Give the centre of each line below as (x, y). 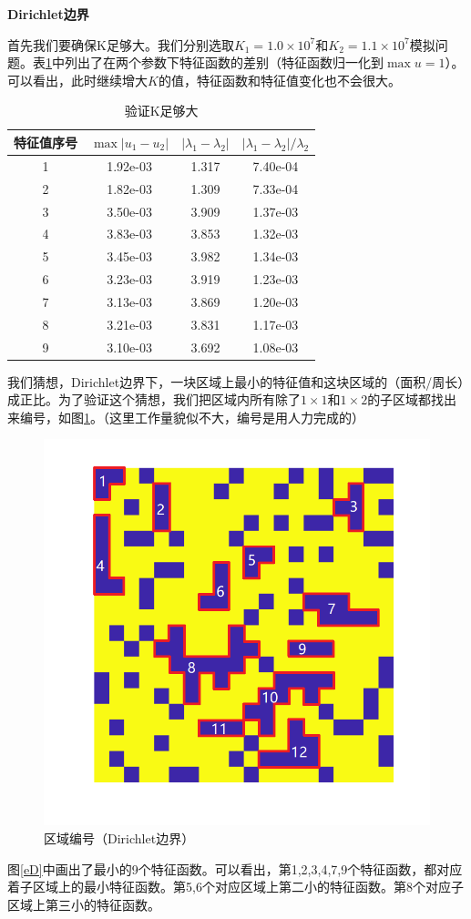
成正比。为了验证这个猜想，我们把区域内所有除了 (154, 399)
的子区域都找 (406, 399)
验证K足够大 (161, 111)
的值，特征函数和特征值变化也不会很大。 (279, 80)
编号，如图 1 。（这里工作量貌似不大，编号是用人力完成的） (192, 417)
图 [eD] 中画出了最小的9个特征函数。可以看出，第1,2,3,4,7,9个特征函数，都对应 (235, 868)
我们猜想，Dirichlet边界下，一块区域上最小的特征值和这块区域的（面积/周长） (236, 381)
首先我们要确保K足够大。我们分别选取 (121, 44)
